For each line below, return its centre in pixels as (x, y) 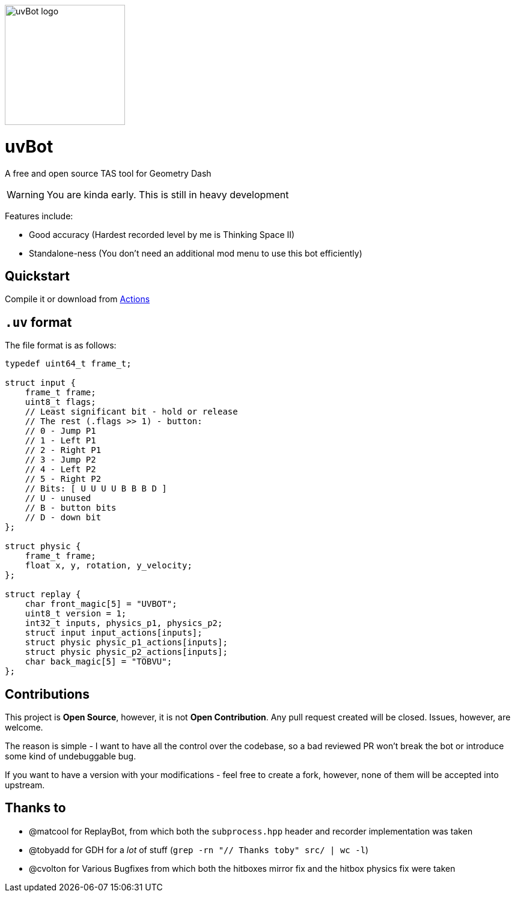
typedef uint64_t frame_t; (68, 364)
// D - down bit (63, 518)
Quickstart (38, 276)
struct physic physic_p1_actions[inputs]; (126, 643)
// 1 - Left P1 (60, 441)
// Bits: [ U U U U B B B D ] (96, 489)
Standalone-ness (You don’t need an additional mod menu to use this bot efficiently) (196, 253)
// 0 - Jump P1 (60, 431)
